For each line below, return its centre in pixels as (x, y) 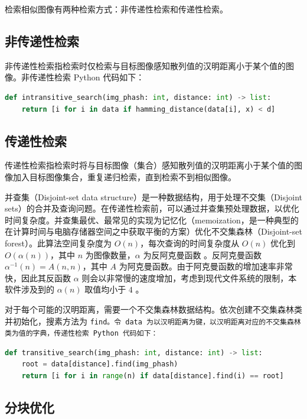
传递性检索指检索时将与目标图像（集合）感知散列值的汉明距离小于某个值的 (149, 165)
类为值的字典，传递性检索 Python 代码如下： (81, 334)
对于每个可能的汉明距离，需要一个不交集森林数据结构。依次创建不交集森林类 (153, 309)
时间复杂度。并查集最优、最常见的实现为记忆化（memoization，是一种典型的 (152, 220)
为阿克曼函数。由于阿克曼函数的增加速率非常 (206, 266)
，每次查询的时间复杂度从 (190, 243)
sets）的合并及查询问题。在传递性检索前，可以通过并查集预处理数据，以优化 (152, 208)
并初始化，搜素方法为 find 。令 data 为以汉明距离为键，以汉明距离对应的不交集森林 (153, 321)
